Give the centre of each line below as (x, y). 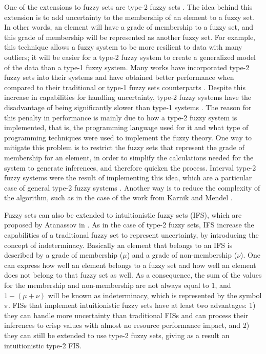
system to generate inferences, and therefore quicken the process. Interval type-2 (130, 167)
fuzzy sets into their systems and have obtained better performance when (119, 77)
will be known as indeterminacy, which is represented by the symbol (155, 295)
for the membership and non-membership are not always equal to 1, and (118, 285)
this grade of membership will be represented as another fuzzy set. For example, (130, 37)
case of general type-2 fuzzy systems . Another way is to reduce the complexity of (132, 187)
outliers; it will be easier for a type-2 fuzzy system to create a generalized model (130, 57)
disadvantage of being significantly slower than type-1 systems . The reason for (128, 107)
